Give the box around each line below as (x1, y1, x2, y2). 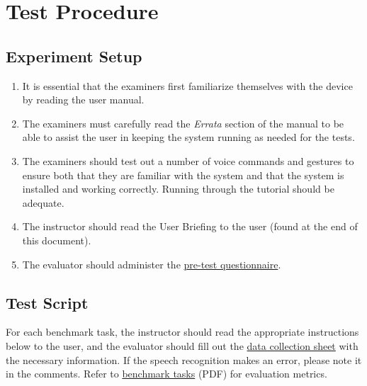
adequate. (22, 195, 64, 210)
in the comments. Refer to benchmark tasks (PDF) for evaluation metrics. (6, 366, 327, 381)
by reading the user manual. (22, 92, 145, 107)
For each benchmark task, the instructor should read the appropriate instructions (6, 324, 359, 339)
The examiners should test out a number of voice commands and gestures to (22, 153, 354, 168)
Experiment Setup (6, 45, 142, 67)
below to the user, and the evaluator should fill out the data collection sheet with (6, 338, 358, 353)
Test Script (6, 291, 89, 313)
